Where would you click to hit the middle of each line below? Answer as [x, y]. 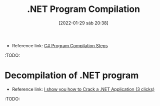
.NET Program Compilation [83, 9]
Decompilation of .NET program [72, 75]
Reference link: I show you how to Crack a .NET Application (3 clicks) [83, 89]
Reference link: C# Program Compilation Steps [60, 45]
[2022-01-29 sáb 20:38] [83, 23]
